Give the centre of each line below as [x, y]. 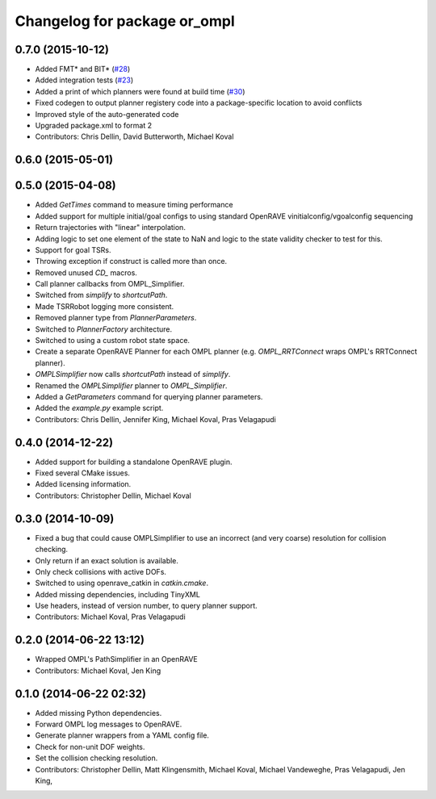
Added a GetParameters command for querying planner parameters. [149, 396]
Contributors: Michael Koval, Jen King [98, 671]
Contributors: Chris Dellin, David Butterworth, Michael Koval [134, 136]
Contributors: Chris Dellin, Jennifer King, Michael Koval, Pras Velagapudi [155, 419]
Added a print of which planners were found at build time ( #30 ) [140, 91]
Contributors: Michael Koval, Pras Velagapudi [110, 617]
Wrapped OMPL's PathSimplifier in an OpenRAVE [116, 659]
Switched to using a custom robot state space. [112, 341]
